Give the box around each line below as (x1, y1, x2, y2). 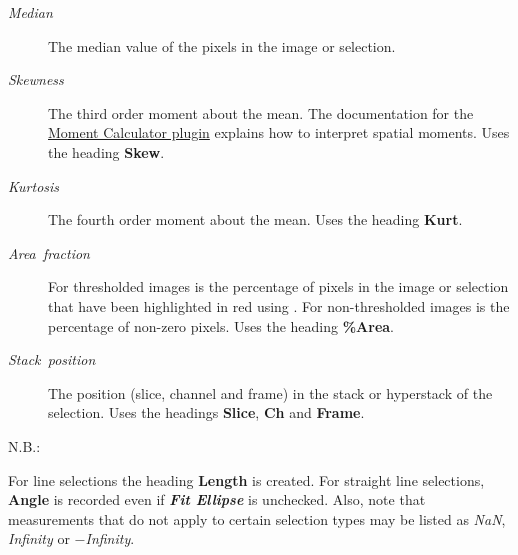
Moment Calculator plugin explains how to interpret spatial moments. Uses (48, 122, 510, 143)
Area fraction (8, 242, 90, 263)
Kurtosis (8, 175, 60, 196)
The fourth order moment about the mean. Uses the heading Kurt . (48, 209, 463, 230)
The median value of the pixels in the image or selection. (48, 35, 396, 56)
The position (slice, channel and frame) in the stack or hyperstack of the (48, 382, 493, 403)
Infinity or (8, 528, 70, 549)
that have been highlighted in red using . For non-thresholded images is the (48, 295, 510, 316)
